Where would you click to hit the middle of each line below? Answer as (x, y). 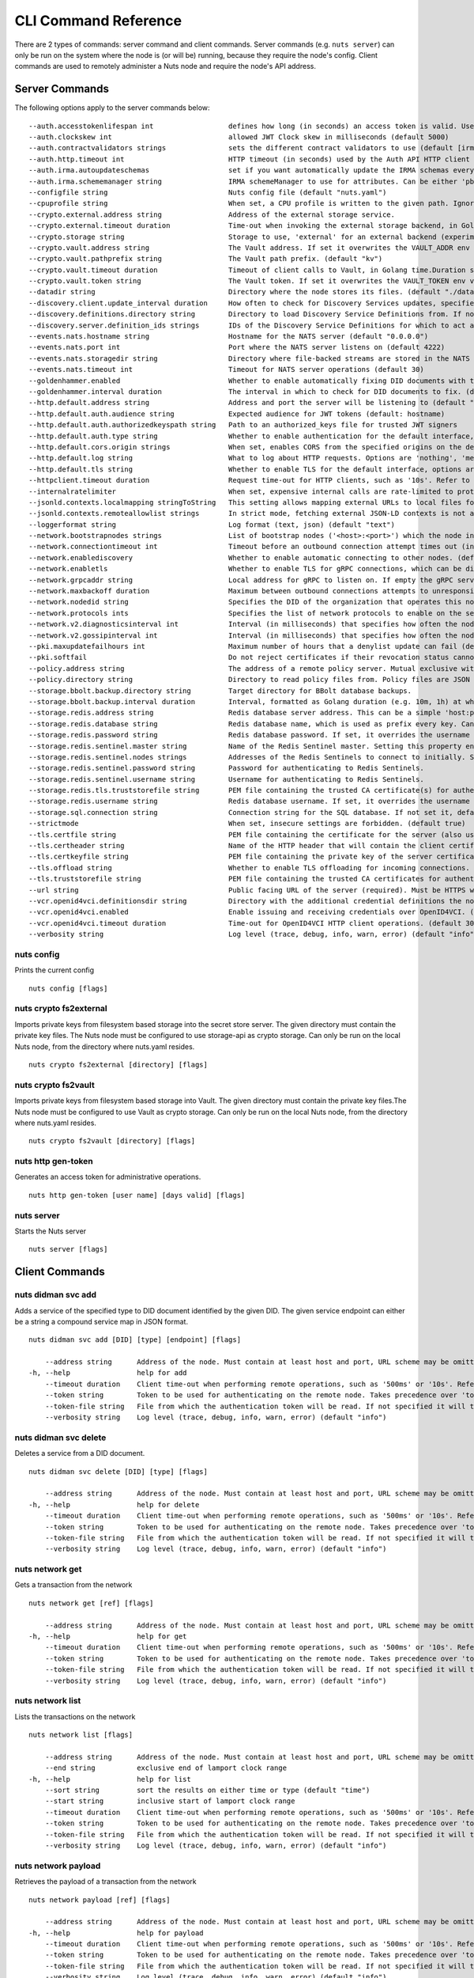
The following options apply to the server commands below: (112, 108)
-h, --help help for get (108, 1637)
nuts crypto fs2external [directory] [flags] (118, 1065)
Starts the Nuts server (51, 1231)
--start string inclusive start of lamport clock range (170, 1801)
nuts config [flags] (68, 988)
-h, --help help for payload (117, 1933)
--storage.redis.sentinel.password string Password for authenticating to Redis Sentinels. (226, 768)
